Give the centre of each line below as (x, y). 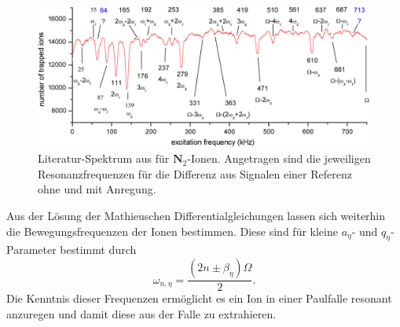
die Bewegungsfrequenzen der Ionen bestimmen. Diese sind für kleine (172, 231)
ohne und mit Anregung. (97, 189)
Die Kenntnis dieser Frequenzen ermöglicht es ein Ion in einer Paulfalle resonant (199, 298)
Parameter (31, 250)
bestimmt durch (98, 250)
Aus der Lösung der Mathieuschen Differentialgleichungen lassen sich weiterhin (196, 216)
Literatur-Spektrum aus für (104, 158)
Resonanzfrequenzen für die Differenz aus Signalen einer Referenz (195, 173)
